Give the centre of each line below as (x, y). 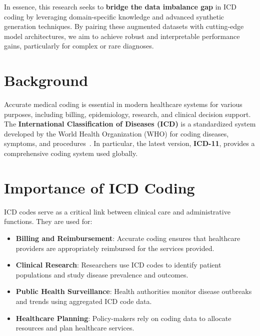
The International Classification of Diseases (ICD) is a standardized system (130, 124)
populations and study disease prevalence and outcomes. (102, 274)
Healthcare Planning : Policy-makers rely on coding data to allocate (123, 318)
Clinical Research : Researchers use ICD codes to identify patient (118, 265)
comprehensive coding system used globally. (71, 153)
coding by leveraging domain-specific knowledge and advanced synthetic (114, 16)
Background (46, 80)
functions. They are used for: (48, 221)
